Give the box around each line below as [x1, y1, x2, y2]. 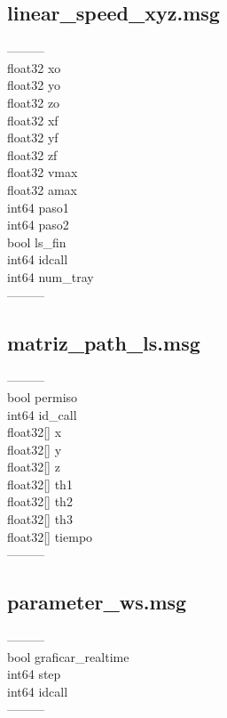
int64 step [7, 665, 61, 683]
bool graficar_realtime [7, 647, 129, 666]
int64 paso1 [7, 198, 69, 216]
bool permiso [7, 387, 78, 406]
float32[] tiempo [7, 527, 93, 545]
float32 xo [7, 58, 61, 77]
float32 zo [7, 93, 60, 111]
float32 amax [7, 180, 77, 198]
